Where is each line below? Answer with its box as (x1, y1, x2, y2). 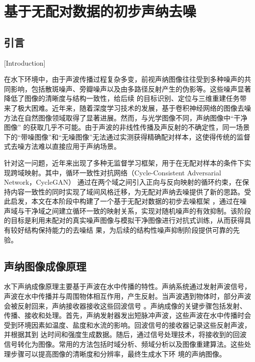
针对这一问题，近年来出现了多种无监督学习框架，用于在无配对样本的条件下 (4, 157, 244, 168)
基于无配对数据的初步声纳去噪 (4, 1, 197, 21)
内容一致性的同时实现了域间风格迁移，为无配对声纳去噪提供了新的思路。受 (10, 186, 251, 196)
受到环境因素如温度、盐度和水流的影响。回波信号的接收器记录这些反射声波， (4, 319, 251, 330)
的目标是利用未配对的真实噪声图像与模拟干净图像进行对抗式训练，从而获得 (4, 215, 244, 225)
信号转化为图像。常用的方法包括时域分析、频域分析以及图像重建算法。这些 (4, 339, 244, 349)
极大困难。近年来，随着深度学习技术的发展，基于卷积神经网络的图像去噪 (17, 102, 251, 113)
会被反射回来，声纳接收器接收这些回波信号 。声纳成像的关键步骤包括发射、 (4, 300, 247, 311)
